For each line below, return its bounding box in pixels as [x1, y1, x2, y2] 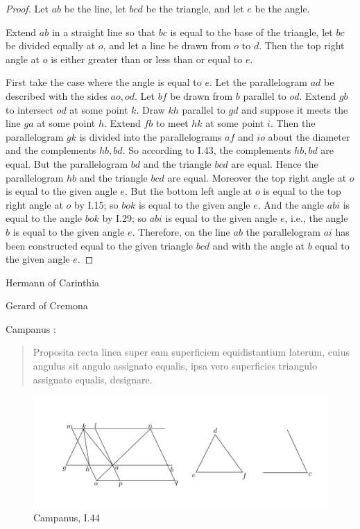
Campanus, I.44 [33, 510, 100, 524]
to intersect [6, 102, 53, 116]
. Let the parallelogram [209, 75, 308, 89]
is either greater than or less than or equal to [51, 51, 243, 66]
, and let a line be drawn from [103, 38, 231, 53]
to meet [155, 116, 189, 130]
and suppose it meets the [241, 102, 348, 116]
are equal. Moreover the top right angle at [167, 170, 347, 184]
